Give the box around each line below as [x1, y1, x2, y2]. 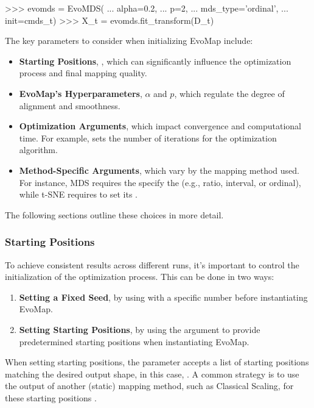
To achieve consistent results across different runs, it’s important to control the [5, 258, 299, 271]
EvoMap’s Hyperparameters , [19, 87, 142, 99]
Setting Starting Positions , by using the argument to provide [19, 323, 260, 335]
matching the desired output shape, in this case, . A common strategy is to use [5, 367, 299, 380]
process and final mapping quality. [19, 66, 147, 79]
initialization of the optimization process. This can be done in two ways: [5, 270, 274, 283]
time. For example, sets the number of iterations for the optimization [19, 131, 277, 144]
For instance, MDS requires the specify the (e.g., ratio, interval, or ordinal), [19, 176, 301, 188]
